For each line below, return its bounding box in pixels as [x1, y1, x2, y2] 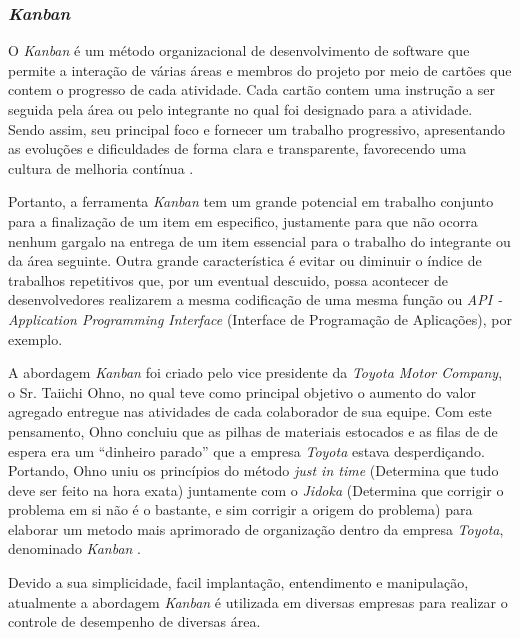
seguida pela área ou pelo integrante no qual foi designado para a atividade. [8, 99, 473, 119]
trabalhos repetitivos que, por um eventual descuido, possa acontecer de [8, 269, 448, 290]
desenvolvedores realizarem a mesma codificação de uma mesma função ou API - [8, 289, 503, 310]
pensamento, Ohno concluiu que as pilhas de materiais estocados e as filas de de [8, 420, 498, 441]
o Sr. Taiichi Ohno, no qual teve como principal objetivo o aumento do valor [8, 381, 476, 402]
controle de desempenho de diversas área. [8, 611, 261, 632]
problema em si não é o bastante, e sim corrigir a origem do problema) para [8, 499, 473, 520]
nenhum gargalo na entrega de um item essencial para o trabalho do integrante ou [8, 230, 511, 251]
